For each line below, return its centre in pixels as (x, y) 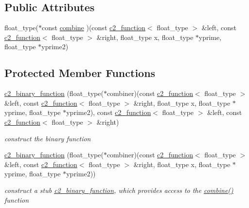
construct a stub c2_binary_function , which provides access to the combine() (119, 190)
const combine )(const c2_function (94, 28)
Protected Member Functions (80, 73)
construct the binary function (48, 138)
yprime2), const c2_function (109, 112)
